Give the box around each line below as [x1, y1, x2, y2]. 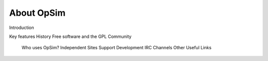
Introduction [9, 25, 34, 30]
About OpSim [9, 7, 66, 18]
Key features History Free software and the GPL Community [9, 33, 132, 39]
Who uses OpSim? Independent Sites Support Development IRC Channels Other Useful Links [21, 45, 212, 51]
